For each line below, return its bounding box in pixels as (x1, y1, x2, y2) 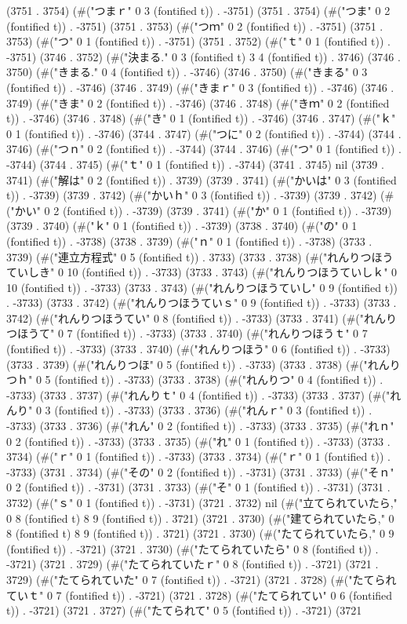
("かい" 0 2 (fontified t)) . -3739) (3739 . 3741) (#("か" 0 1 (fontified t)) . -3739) (6, 202, 392, 218)
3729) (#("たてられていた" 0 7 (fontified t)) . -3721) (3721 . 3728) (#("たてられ (6, 571, 397, 587)
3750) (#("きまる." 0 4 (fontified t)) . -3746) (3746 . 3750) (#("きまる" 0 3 (6, 64, 368, 80)
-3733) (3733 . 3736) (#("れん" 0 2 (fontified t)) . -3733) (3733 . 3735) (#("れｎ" (6, 418, 394, 434)
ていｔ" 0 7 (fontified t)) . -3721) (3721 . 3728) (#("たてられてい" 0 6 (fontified (6, 586, 393, 603)
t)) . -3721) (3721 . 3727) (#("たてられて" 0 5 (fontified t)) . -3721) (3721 (6, 602, 362, 619)
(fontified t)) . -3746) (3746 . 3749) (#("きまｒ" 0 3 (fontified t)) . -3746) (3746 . (6, 78, 394, 95)
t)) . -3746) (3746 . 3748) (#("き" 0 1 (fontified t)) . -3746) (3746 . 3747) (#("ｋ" (6, 110, 396, 126)
